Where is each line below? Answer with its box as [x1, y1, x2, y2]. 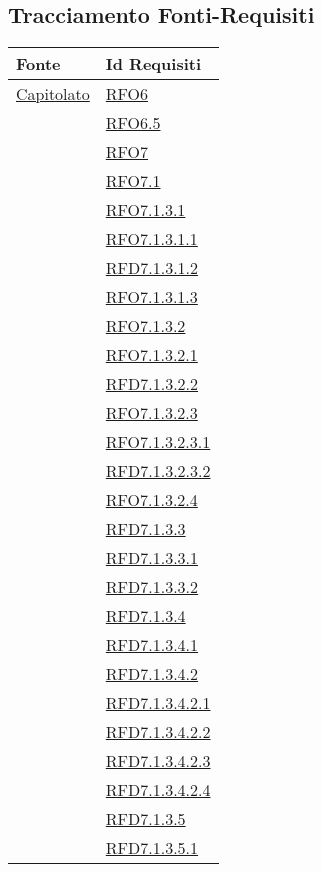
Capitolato [16, 82, 90, 106]
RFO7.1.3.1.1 [105, 227, 198, 251]
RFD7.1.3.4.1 [105, 633, 199, 657]
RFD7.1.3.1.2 [105, 256, 199, 280]
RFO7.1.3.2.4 [105, 488, 198, 512]
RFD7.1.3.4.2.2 [105, 720, 211, 744]
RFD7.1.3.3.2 [105, 575, 199, 599]
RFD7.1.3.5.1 [105, 836, 199, 860]
